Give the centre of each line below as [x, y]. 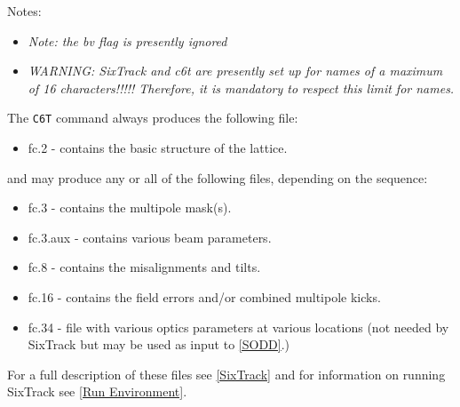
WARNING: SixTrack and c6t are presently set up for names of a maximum [235, 71]
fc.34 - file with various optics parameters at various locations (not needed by [238, 327]
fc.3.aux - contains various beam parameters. [150, 237]
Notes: [24, 11]
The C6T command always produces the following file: [153, 118]
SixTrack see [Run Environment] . [97, 391]
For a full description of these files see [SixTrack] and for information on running [226, 374]
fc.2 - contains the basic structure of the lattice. [158, 148]
